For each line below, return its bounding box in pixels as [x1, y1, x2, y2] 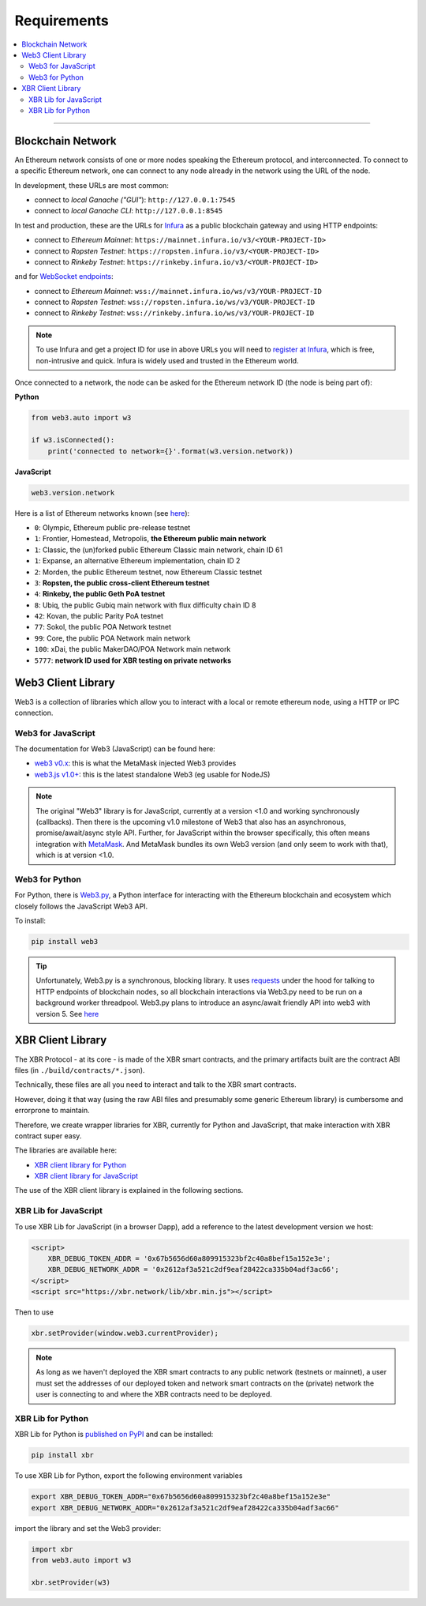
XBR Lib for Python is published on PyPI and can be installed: [14, 1430, 214, 1439]
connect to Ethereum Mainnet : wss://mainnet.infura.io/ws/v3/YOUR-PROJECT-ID [34, 286, 323, 295]
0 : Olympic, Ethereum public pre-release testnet [34, 522, 191, 532]
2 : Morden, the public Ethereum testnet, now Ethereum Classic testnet [34, 567, 263, 577]
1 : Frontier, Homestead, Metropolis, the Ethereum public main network [34, 534, 267, 543]
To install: [14, 916, 47, 926]
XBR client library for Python [34, 1160, 127, 1169]
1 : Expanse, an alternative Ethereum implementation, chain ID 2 [34, 556, 241, 566]
